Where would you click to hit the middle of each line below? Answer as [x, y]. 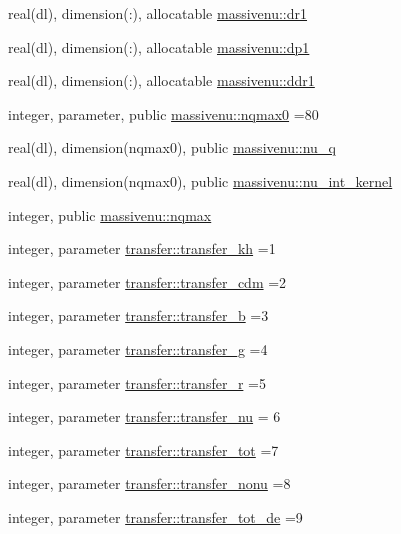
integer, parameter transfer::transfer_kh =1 [142, 248]
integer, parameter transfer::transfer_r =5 [137, 382]
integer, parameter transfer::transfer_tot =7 [143, 449]
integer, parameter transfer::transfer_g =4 [138, 348]
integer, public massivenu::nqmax [110, 214]
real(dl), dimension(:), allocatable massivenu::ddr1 [161, 80]
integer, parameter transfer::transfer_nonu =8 [149, 483]
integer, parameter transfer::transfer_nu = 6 [144, 416]
